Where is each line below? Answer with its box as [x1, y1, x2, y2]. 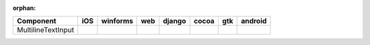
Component [16, 16, 57, 26]
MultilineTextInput [16, 25, 75, 35]
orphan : [12, 4, 36, 12]
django [162, 16, 186, 26]
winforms [101, 16, 134, 26]
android [241, 16, 267, 26]
